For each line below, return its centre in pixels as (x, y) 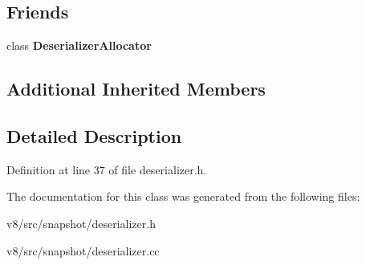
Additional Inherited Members (136, 89)
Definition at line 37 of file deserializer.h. (107, 169)
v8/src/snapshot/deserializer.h (81, 223)
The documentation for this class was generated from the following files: (183, 196)
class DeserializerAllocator (79, 45)
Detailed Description (94, 135)
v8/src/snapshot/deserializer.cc (83, 250)
